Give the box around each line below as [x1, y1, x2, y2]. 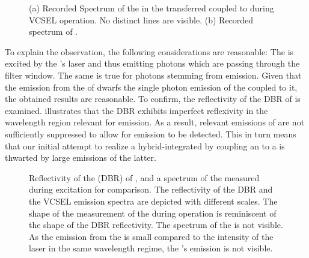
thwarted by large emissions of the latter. [5, 151, 156, 164]
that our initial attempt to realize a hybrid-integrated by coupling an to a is [5, 139, 285, 152]
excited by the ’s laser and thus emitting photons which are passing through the [5, 57, 300, 70]
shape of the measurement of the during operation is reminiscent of [29, 206, 277, 219]
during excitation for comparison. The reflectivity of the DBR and [29, 183, 273, 196]
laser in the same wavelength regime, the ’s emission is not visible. [29, 242, 273, 254]
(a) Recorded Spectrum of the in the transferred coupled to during [29, 2, 274, 14]
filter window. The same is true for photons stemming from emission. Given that [5, 68, 302, 81]
